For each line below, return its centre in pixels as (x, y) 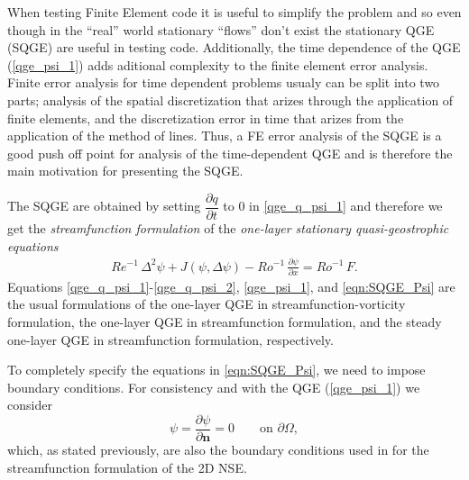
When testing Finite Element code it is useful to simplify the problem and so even (234, 12)
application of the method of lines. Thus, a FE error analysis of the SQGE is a (225, 136)
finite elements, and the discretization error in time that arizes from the (206, 118)
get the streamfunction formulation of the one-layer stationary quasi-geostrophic (228, 228)
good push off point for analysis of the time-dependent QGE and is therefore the (230, 153)
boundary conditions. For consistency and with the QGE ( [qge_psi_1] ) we (214, 387)
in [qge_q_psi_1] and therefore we (346, 206)
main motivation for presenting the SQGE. (125, 171)
